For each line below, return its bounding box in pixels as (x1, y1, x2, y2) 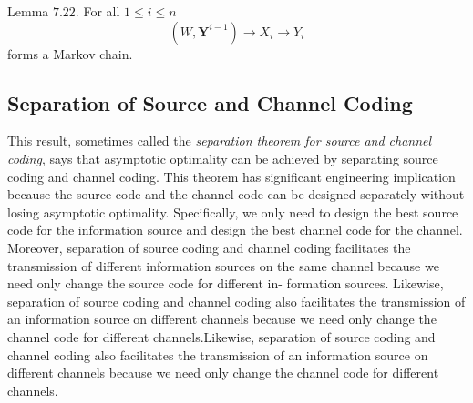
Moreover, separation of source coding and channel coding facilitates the (7, 237, 411, 257)
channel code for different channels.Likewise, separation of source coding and (7, 327, 436, 346)
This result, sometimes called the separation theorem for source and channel (7, 131, 432, 150)
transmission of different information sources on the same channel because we (7, 256, 439, 275)
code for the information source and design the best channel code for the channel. (7, 220, 463, 239)
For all (83, 2, 120, 20)
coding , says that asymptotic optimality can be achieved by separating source (7, 148, 438, 167)
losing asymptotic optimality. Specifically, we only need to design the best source (7, 202, 458, 221)
